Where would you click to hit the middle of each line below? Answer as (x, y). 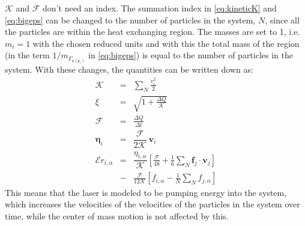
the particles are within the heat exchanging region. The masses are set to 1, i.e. (152, 32)
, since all (282, 20)
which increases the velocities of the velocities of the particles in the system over (152, 204)
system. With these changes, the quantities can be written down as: (129, 69)
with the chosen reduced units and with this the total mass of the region (166, 43)
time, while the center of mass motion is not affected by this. (117, 215)
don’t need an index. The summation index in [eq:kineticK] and (160, 8)
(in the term (27, 55)
